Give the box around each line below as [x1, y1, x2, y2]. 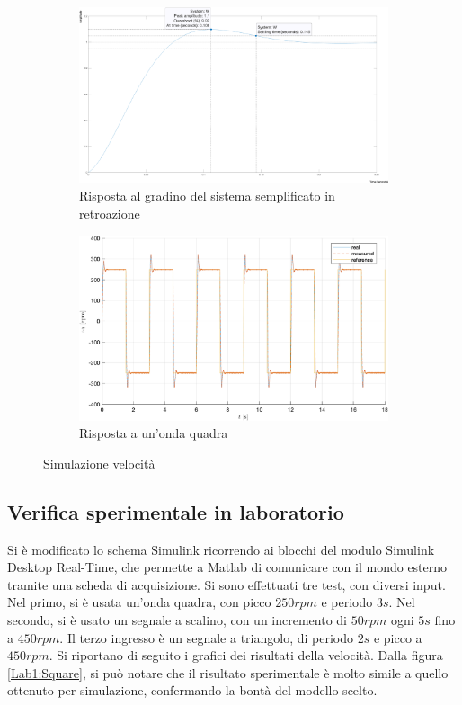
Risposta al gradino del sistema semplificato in [79, 186, 335, 205]
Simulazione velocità [43, 453, 155, 472]
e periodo [321, 593, 373, 611]
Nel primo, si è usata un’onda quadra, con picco [7, 593, 271, 611]
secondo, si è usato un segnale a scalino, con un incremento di [7, 610, 347, 629]
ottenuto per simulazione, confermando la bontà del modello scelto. [7, 681, 378, 700]
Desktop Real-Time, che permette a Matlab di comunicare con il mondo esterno [7, 558, 448, 576]
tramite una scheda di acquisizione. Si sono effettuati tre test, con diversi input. [7, 575, 446, 593]
